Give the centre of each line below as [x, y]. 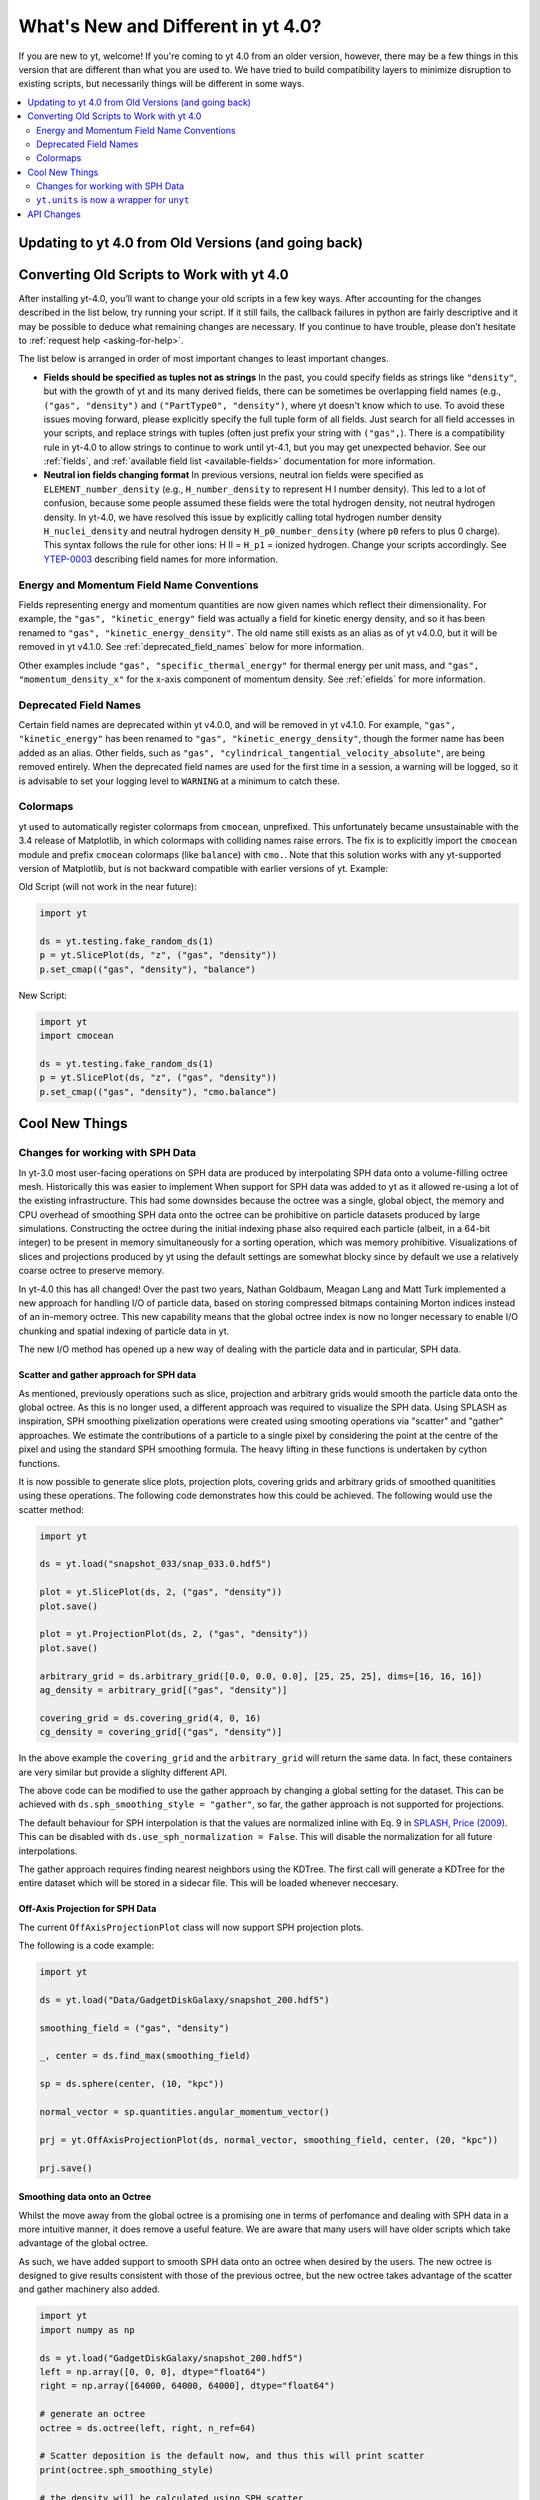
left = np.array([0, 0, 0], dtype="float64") [153, 2371]
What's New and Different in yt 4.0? [170, 26]
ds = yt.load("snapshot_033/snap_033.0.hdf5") [155, 1564]
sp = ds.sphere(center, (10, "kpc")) [132, 2084]
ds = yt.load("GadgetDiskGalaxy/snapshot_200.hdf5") [171, 2358]
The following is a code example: [86, 1946]
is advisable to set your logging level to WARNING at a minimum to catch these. [179, 781]
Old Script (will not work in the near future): [107, 887]
